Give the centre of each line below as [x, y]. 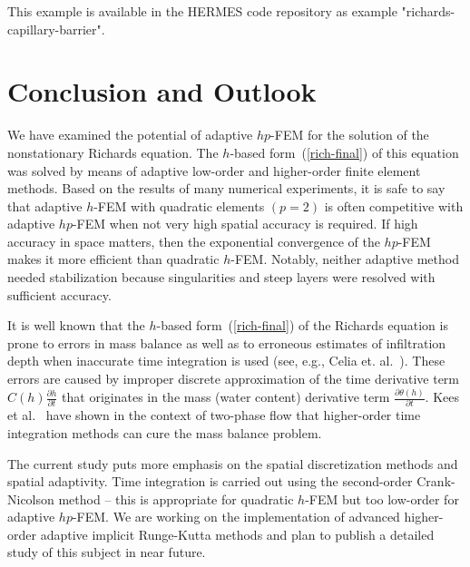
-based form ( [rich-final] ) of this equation [344, 152]
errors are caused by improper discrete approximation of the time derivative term [233, 379]
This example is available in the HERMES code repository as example [202, 11]
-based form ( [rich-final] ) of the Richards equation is [302, 325]
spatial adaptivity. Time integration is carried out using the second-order [210, 481]
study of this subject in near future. [107, 552]
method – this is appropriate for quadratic [176, 499]
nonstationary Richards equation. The [113, 152]
